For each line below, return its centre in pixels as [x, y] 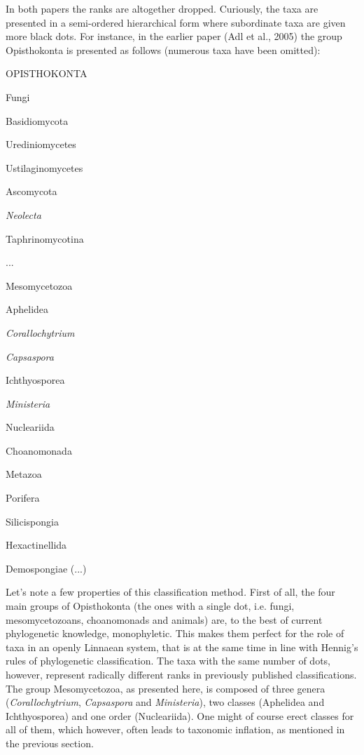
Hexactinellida [36, 545]
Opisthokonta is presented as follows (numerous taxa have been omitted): [163, 49]
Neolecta [23, 214]
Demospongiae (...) [46, 568]
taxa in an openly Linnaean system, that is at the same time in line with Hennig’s [182, 647]
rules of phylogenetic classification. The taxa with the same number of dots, [168, 661]
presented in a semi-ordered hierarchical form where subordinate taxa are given [176, 22]
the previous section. [50, 743]
